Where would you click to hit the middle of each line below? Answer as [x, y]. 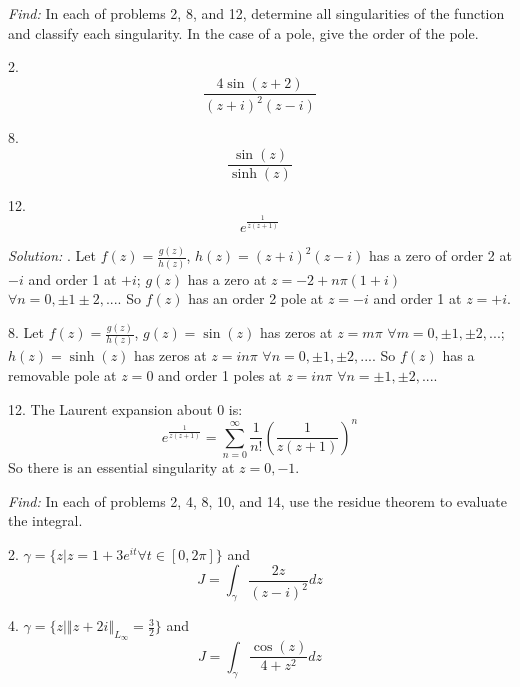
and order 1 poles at [220, 374]
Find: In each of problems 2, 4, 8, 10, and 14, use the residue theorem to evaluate [257, 500]
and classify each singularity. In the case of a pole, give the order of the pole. [243, 32]
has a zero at [227, 278]
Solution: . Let [52, 255]
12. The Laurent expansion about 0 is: [125, 408]
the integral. [45, 520]
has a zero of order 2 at [440, 255]
